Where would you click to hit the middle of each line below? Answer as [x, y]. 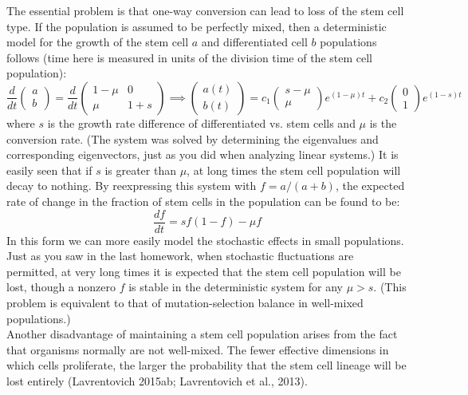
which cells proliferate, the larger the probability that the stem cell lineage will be [206, 365]
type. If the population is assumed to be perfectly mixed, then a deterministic [197, 26]
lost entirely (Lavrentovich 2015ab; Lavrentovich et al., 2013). [157, 380]
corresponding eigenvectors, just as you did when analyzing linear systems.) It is [203, 154]
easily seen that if [49, 170]
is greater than [140, 170]
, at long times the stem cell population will [294, 170]
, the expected [370, 186]
